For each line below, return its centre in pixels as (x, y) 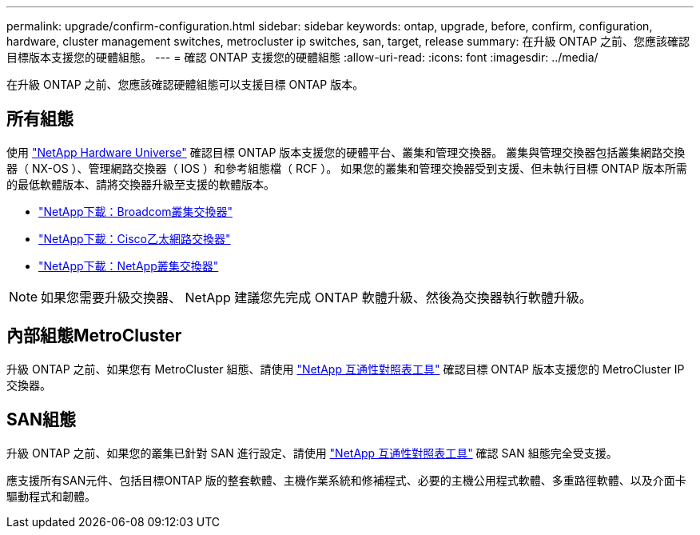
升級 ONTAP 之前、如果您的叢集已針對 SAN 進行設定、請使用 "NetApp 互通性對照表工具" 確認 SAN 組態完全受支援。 (312, 453)
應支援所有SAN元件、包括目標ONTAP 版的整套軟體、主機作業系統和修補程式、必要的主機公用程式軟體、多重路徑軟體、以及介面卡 (346, 480)
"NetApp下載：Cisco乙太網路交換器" (135, 238)
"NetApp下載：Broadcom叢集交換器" (135, 211)
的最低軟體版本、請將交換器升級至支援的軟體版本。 (141, 184)
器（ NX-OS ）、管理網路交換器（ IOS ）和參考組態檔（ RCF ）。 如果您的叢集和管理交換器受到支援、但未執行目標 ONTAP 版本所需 (347, 168)
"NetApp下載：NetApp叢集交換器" (129, 266)
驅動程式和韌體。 (51, 496)
